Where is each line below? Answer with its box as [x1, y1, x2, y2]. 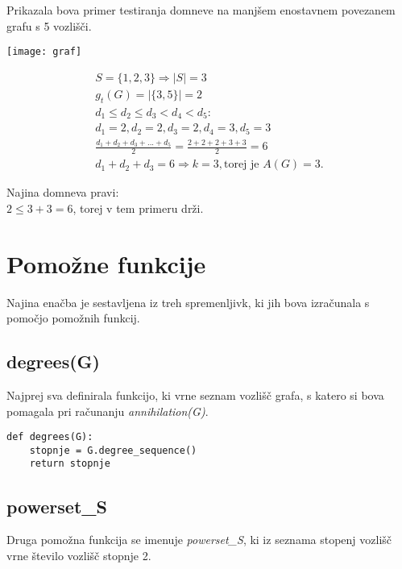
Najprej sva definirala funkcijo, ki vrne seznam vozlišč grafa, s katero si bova [6, 386, 384, 403]
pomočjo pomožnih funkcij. [6, 309, 140, 326]
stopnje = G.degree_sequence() [29, 444, 197, 456]
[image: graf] [6, 46, 82, 58]
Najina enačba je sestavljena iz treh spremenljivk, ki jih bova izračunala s [6, 293, 370, 310]
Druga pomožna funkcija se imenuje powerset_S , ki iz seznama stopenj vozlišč [6, 531, 392, 548]
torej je [223, 159, 259, 171]
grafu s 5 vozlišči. [6, 17, 92, 34]
